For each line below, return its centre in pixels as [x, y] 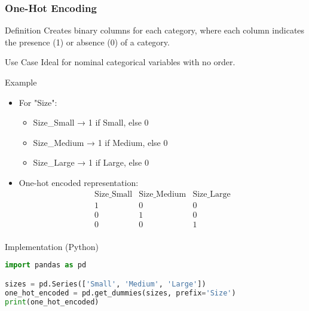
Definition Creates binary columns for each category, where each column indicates [155, 30]
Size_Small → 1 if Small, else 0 [91, 122]
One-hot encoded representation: [79, 182]
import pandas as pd [46, 265]
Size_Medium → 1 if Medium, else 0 [100, 142]
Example [21, 82]
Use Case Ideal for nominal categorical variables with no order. [120, 62]
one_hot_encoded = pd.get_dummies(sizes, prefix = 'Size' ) [120, 293]
